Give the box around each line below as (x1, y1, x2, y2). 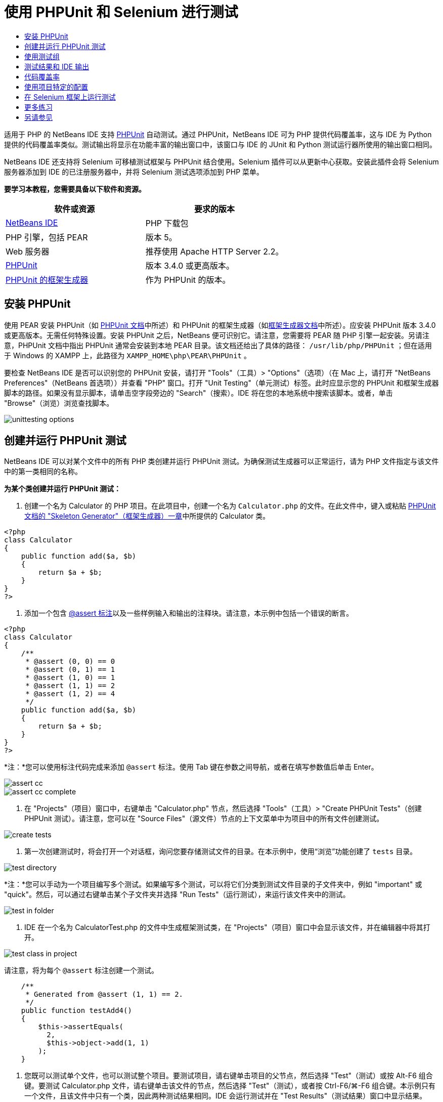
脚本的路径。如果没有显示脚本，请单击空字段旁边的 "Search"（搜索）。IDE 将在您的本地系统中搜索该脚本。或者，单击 (4, 388, 393, 397)
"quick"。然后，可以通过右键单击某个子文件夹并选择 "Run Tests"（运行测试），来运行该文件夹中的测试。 (4, 890, 350, 899)
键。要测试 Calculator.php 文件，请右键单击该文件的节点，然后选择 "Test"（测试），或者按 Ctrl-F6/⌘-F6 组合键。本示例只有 (24, 1081, 436, 1090)
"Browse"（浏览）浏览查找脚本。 (4, 398, 114, 407)
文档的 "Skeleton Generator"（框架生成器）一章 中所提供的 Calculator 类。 (24, 512, 270, 521)
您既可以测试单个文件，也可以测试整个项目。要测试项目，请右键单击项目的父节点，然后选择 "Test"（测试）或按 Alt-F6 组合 (24, 1071, 433, 1080)
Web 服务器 (6, 246, 50, 257)
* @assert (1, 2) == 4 (25, 690, 115, 698)
